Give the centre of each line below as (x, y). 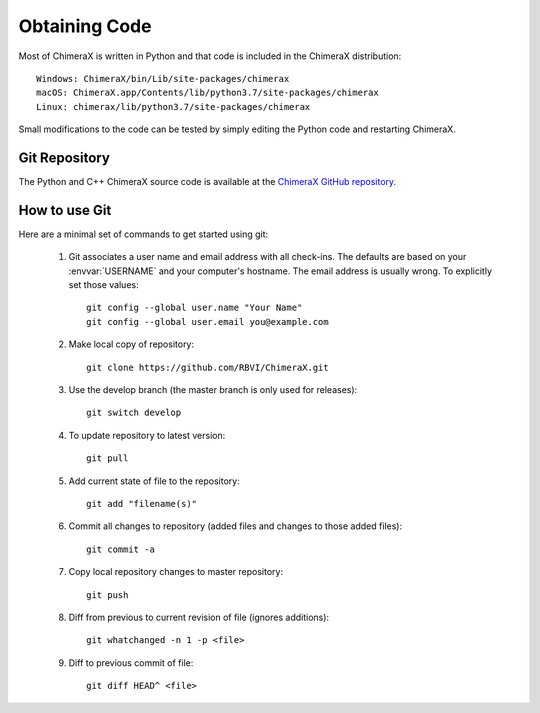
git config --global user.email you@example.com (207, 321)
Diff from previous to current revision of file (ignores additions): (199, 617)
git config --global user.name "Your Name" (194, 308)
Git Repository (64, 157)
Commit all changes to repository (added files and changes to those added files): (235, 526)
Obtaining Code (85, 26)
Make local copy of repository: (131, 344)
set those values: (103, 285)
